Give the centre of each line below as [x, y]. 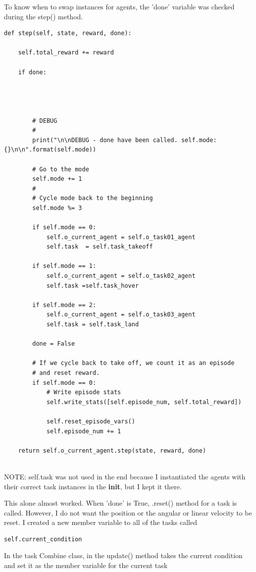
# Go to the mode [61, 169]
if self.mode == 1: [64, 266]
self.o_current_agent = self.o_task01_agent [121, 237]
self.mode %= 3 [57, 208]
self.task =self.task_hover [93, 286]
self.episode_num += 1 [84, 431]
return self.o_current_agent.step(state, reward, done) [112, 450]
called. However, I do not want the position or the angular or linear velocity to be [128, 512]
